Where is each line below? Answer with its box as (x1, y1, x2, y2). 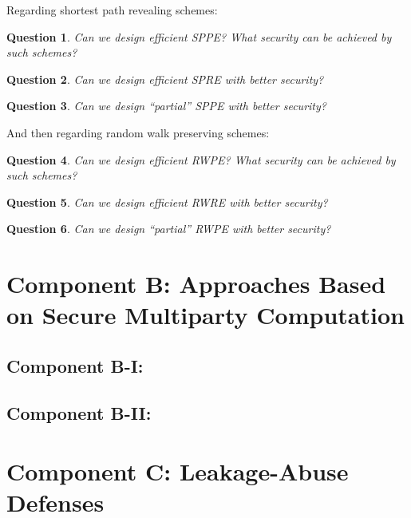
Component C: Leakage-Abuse (6, 455, 349, 488)
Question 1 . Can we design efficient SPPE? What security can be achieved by (6, 28, 392, 45)
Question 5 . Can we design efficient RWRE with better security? (6, 193, 328, 210)
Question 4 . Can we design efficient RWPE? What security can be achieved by (6, 151, 396, 168)
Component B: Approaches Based (6, 267, 386, 300)
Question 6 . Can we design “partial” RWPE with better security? (6, 220, 331, 237)
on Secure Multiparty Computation (6, 299, 405, 331)
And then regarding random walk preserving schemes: (6, 124, 270, 140)
